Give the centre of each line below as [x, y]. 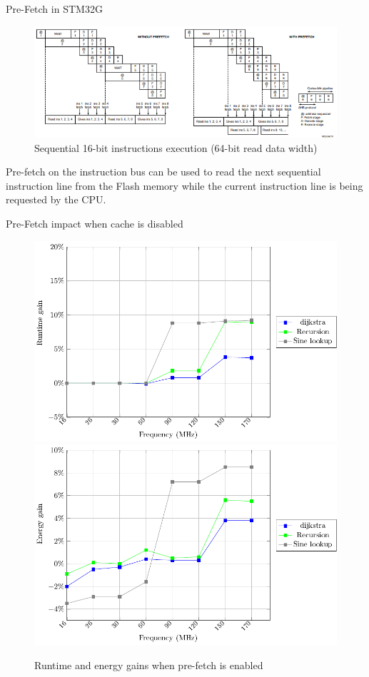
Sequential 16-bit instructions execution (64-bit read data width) [176, 147]
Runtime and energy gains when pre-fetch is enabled [149, 665]
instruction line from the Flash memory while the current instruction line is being [184, 185]
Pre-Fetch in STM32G [54, 9]
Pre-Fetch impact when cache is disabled [95, 223]
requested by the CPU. [56, 199]
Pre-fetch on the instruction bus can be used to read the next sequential [163, 172]
